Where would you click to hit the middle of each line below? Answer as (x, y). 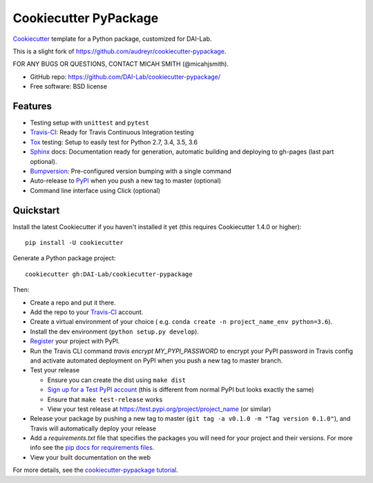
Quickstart (36, 210)
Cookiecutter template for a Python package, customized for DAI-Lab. (112, 39)
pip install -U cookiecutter (74, 243)
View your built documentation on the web (90, 457)
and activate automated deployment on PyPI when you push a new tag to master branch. (156, 361)
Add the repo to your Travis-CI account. (87, 312)
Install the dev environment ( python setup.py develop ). (115, 331)
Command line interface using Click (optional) (95, 190)
